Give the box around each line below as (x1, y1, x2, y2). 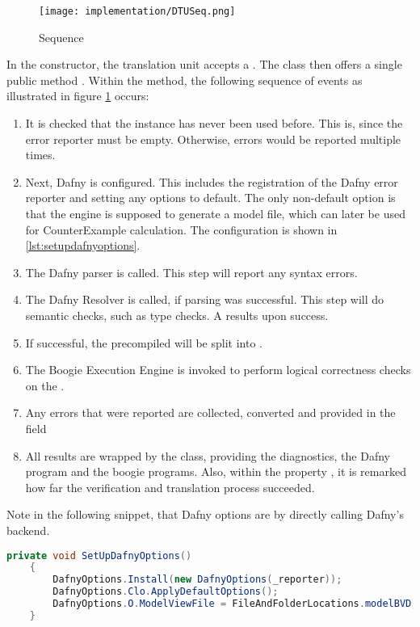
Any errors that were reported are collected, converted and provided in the (25, 404, 396, 421)
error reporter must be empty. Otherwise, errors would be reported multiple (25, 130, 401, 147)
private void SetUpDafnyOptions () (6, 549, 192, 562)
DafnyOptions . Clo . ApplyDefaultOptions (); (52, 586, 279, 598)
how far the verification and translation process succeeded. (25, 478, 315, 495)
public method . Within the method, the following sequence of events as (6, 71, 363, 88)
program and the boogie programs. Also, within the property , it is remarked (25, 463, 406, 480)
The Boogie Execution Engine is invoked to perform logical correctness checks (25, 361, 411, 378)
